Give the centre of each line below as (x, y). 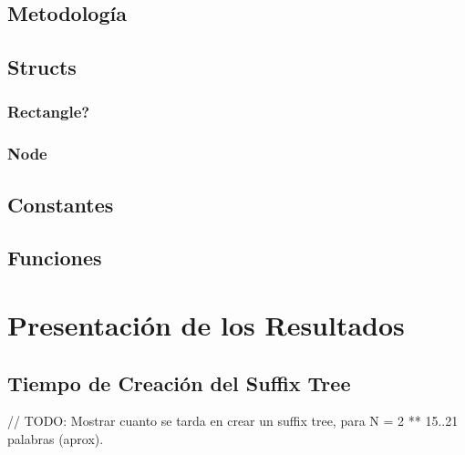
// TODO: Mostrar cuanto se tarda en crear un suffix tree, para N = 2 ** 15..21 (233, 421)
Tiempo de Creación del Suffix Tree (179, 383)
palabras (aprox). (56, 438)
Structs (42, 67)
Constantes (61, 204)
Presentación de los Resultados (206, 325)
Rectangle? (49, 112)
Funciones (55, 258)
